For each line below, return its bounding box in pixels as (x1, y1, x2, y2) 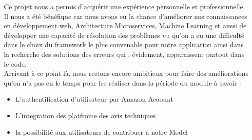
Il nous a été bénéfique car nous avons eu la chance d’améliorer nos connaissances (4, 11, 247, 21)
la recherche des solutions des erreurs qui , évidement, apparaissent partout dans (4, 49, 245, 59)
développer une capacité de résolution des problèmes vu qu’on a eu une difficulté (4, 30, 245, 40)
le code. (4, 58, 27, 69)
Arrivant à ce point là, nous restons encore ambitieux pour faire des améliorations (4, 68, 249, 78)
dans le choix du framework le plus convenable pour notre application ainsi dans (4, 39, 244, 50)
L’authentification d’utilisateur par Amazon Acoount (15, 94, 173, 104)
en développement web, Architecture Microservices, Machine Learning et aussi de (4, 20, 247, 31)
